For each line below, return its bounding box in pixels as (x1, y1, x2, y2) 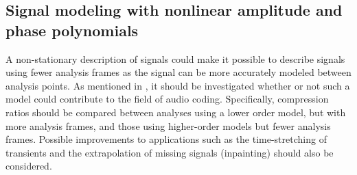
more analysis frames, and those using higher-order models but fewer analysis (5, 118, 331, 133)
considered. (5, 159, 52, 173)
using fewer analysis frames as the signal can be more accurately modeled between (5, 65, 352, 79)
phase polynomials (5, 19, 139, 40)
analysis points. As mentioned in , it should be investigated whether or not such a (5, 78, 350, 92)
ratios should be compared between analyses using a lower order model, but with (5, 105, 346, 119)
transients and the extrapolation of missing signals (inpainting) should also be (5, 145, 334, 159)
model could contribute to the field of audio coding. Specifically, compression (5, 92, 329, 106)
